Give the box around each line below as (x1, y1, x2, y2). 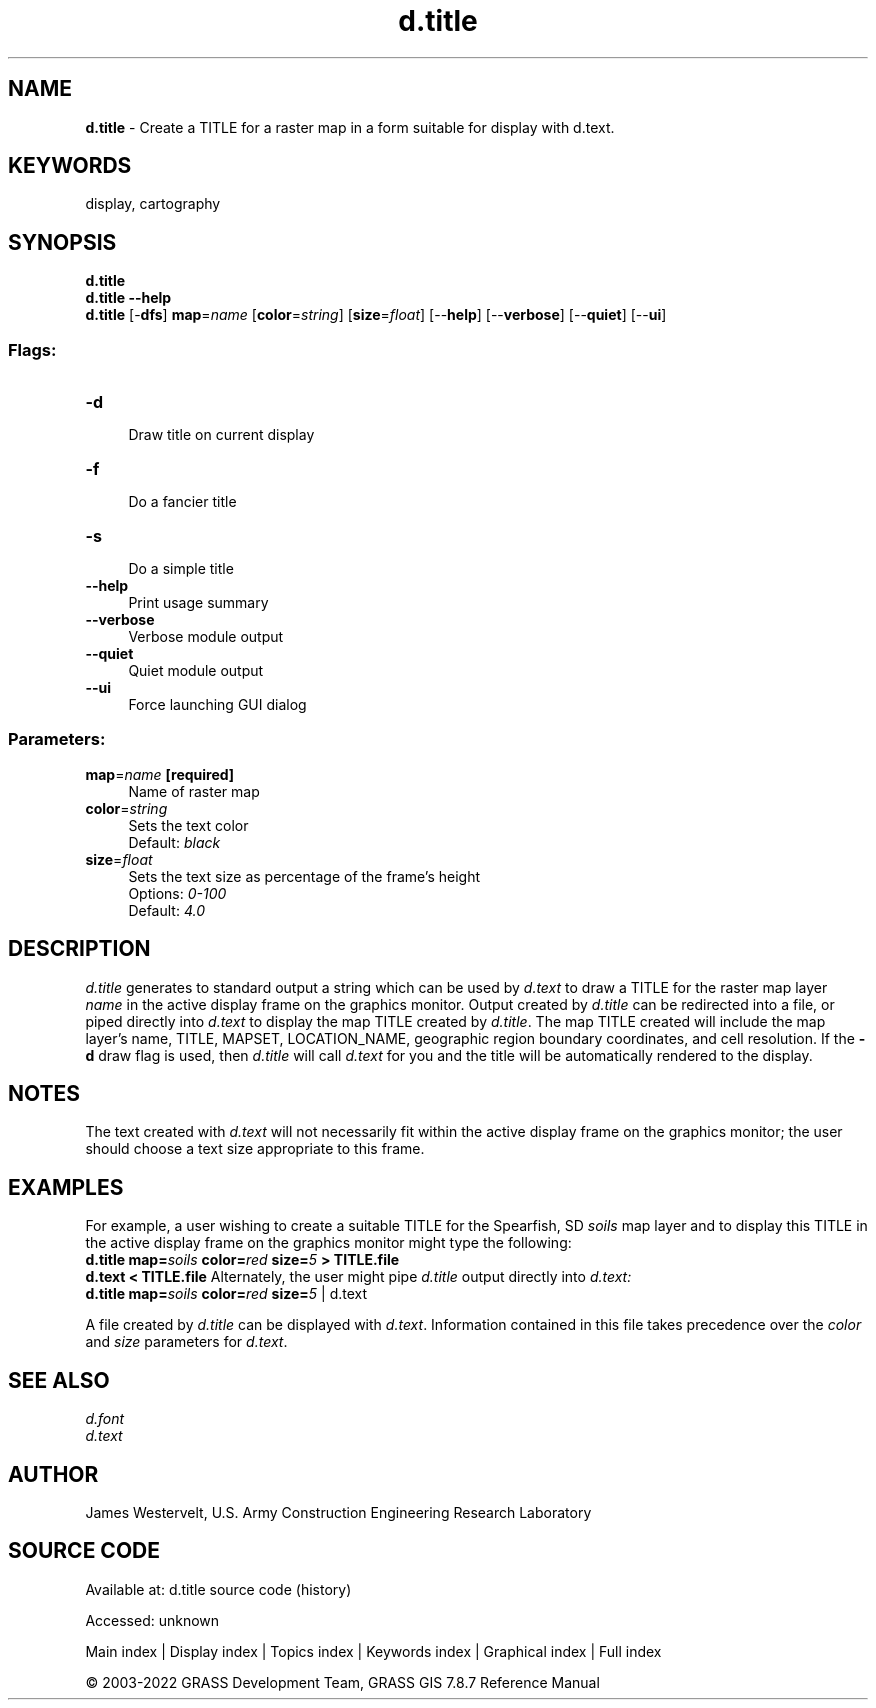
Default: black (128, 833, 221, 851)
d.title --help (85, 289, 172, 307)
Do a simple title (128, 560, 234, 578)
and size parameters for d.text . (85, 1333, 288, 1351)
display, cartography (85, 195, 221, 213)
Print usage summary (128, 594, 269, 612)
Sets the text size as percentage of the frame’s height (128, 867, 481, 885)
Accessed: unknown (85, 1611, 220, 1629)
